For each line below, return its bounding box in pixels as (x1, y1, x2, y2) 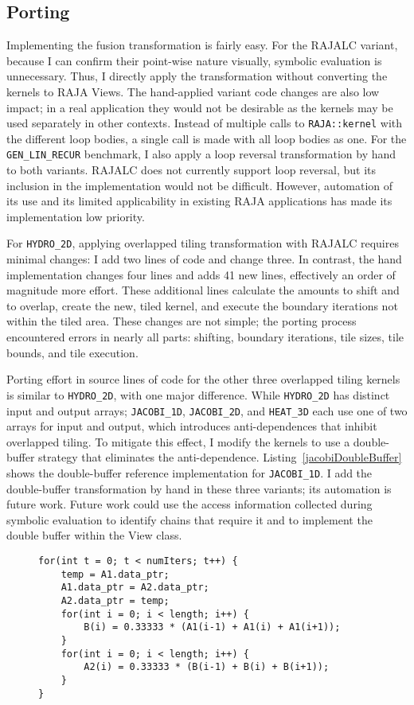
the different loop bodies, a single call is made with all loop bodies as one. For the (6, 130, 407, 146)
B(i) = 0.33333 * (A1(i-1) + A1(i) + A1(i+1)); (84, 621, 341, 633)
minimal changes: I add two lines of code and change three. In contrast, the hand (6, 251, 402, 267)
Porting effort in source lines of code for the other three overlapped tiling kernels (6, 371, 400, 388)
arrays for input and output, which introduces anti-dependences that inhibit (6, 418, 377, 434)
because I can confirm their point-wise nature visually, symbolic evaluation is (6, 52, 382, 68)
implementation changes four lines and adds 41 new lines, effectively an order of (6, 266, 396, 282)
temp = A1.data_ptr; (61, 568, 170, 580)
